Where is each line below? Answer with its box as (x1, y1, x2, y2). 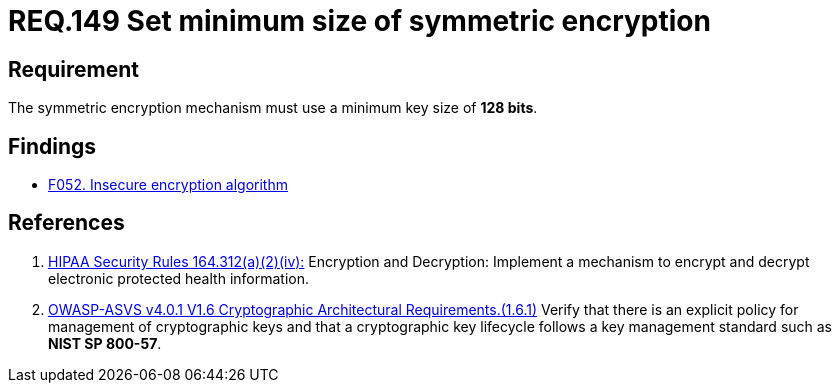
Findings (8, 133, 97, 159)
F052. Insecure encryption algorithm (48, 176, 288, 194)
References (8, 210, 125, 236)
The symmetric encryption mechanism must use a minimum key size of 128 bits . (8, 99, 538, 117)
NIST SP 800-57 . (48, 334, 162, 352)
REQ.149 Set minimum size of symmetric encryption (8, 4, 711, 38)
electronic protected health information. (48, 269, 309, 287)
